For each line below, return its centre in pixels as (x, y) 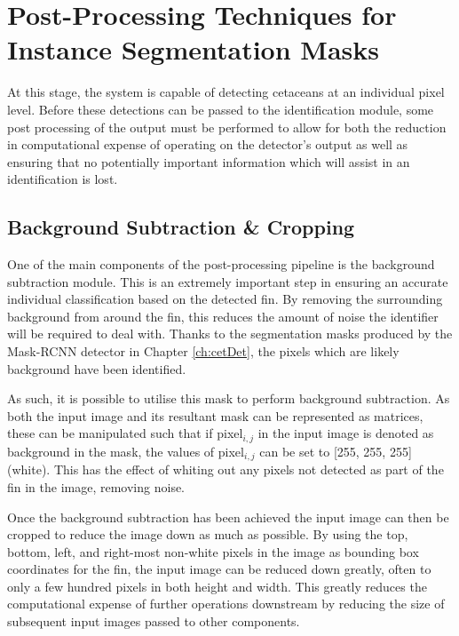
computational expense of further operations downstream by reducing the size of (226, 604)
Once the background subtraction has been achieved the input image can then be (228, 517)
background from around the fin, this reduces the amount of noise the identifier (223, 316)
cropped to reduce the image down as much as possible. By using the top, (208, 534)
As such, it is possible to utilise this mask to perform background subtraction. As (229, 398)
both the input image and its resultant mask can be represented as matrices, (215, 415)
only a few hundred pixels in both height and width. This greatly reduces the (217, 586)
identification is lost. (63, 179)
